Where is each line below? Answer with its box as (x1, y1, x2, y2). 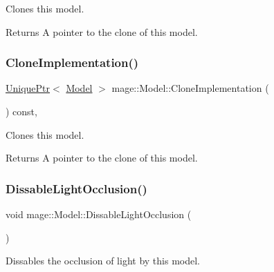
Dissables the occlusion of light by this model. (6, 253, 200, 268)
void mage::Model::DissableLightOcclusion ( (6, 207, 192, 221)
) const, (6, 104, 37, 118)
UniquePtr (6, 81, 51, 95)
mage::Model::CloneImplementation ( (111, 81, 269, 95)
